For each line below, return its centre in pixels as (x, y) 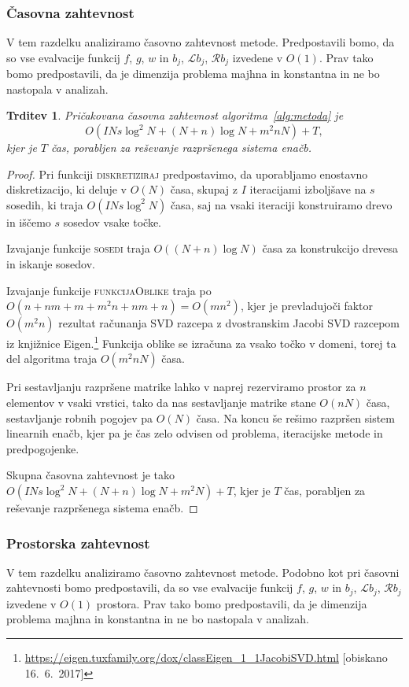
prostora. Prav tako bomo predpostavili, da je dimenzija (232, 603)
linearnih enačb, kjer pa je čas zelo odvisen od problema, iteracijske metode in (195, 433)
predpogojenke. (43, 448)
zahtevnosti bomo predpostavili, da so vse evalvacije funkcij (150, 587)
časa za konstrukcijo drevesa (330, 248)
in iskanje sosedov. (51, 264)
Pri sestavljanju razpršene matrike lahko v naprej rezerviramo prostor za (181, 387)
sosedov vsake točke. (112, 222)
